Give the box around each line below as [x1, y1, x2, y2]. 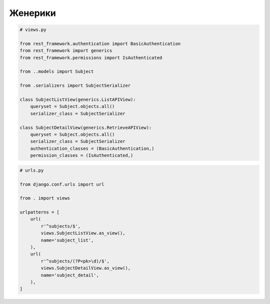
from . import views [19, 195, 70, 201]
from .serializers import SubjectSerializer [19, 83, 131, 88]
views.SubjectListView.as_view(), [40, 230, 125, 236]
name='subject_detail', [40, 272, 99, 278]
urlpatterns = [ [19, 210, 60, 215]
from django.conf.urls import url [19, 181, 104, 187]
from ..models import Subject [19, 69, 94, 74]
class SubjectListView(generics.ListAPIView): [19, 97, 136, 102]
